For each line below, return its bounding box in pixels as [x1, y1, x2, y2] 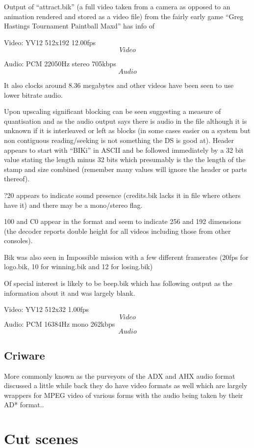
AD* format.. [4, 399, 44, 410]
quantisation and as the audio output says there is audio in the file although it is [4, 115, 247, 126]
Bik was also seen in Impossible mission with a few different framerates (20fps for [4, 252, 249, 262]
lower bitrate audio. [4, 89, 63, 100]
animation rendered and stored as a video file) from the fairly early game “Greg [4, 11, 244, 21]
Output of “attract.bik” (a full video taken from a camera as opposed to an [4, 1, 230, 11]
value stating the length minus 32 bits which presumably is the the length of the [4, 154, 246, 165]
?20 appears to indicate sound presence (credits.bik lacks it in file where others [4, 190, 241, 200]
